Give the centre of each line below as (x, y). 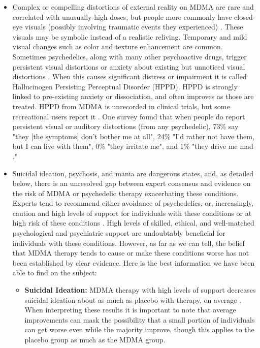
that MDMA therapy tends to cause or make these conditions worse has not (131, 253)
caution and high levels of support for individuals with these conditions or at (132, 213)
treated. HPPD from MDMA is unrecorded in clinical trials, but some (121, 106)
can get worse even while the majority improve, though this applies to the (139, 329)
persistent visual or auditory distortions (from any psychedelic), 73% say (125, 126)
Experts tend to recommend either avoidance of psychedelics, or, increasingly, (133, 203)
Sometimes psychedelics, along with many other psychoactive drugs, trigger (129, 56)
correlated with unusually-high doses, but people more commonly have (122, 17)
